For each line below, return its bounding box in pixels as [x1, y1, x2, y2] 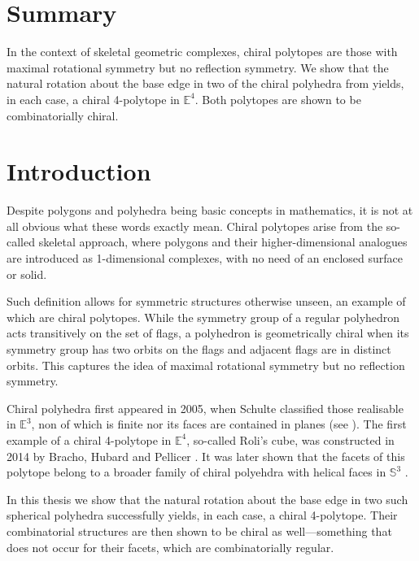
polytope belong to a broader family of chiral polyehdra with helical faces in [7, 463, 386, 481]
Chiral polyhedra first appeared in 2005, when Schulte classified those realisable [7, 399, 404, 416]
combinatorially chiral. [7, 107, 119, 124]
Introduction [7, 154, 151, 188]
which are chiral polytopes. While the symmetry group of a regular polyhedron [7, 308, 400, 325]
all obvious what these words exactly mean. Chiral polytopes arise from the [7, 217, 383, 234]
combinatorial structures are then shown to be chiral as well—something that [7, 522, 392, 539]
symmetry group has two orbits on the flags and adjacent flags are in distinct [7, 340, 391, 357]
